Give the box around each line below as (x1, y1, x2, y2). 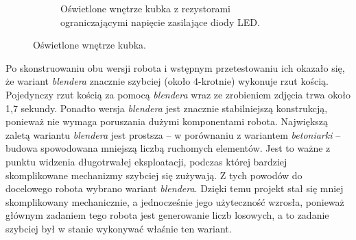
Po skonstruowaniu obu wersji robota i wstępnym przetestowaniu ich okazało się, (5, 60, 345, 75)
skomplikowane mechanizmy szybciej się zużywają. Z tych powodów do (5, 168, 302, 182)
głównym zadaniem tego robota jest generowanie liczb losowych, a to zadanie (5, 208, 329, 222)
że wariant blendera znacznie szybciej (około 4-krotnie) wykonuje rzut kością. (5, 74, 329, 88)
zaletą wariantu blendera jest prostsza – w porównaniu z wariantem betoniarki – (5, 127, 341, 142)
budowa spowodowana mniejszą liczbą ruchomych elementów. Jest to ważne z (5, 141, 331, 155)
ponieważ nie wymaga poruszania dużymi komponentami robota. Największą (5, 114, 329, 129)
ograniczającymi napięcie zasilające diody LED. (60, 14, 260, 29)
